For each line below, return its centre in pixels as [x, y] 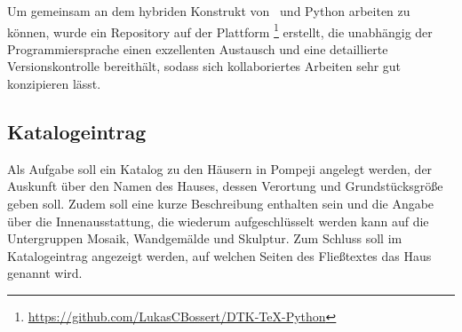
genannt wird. [45, 273]
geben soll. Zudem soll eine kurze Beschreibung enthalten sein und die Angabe [221, 204]
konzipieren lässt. [54, 84]
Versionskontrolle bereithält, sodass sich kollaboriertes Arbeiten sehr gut [204, 66]
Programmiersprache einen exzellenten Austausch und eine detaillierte [198, 48]
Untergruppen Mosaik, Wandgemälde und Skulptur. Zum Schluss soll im [205, 238]
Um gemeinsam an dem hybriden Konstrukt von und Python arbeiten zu [209, 11]
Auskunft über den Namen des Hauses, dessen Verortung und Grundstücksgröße [225, 186]
